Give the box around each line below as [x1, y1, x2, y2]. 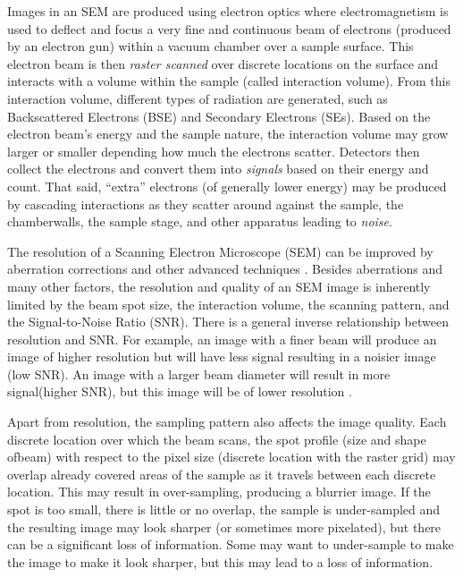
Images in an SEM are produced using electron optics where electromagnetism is [7, 2, 449, 20]
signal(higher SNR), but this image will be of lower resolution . [7, 382, 352, 401]
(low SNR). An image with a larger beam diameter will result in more [7, 364, 391, 383]
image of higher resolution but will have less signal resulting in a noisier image [7, 347, 436, 366]
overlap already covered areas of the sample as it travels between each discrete [7, 464, 436, 483]
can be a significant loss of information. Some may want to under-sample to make [7, 535, 454, 554]
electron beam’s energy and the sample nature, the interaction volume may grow [7, 124, 449, 143]
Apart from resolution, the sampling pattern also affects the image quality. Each [7, 412, 447, 431]
